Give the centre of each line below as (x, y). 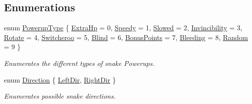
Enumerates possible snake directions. (60, 96)
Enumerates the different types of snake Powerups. (79, 63)
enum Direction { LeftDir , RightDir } (60, 79)
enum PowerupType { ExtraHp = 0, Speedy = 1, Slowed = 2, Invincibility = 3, (123, 28)
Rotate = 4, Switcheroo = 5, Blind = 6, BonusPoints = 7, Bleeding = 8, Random (126, 37)
